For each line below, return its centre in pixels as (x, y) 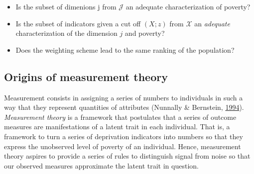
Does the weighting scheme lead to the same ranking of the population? (125, 49)
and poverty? (145, 33)
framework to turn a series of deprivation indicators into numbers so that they (124, 136)
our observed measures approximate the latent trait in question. (101, 165)
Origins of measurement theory (86, 76)
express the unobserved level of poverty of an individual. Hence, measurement (123, 146)
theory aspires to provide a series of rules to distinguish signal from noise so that (127, 156)
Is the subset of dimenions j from (66, 6)
